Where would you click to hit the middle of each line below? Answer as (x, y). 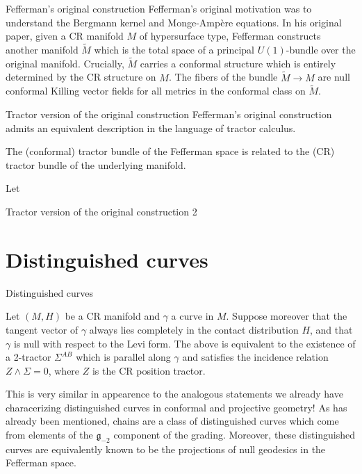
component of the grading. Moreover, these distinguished (235, 435)
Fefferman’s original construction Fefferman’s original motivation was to (159, 8)
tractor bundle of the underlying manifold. (96, 164)
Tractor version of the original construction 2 (101, 211)
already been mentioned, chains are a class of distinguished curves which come (172, 421)
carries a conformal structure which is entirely (238, 63)
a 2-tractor (28, 357)
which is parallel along (123, 357)
